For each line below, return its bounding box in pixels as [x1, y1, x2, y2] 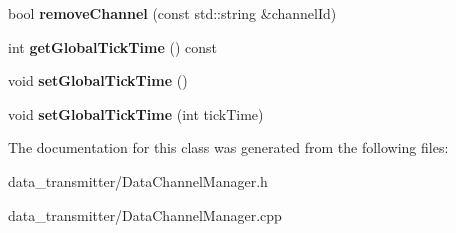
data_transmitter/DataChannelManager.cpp [8, 204, 282, 225]
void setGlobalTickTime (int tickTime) [8, 103, 264, 124]
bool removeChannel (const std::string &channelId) [8, 3, 337, 23]
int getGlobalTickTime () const [8, 36, 218, 57]
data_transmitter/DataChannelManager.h [8, 170, 268, 191]
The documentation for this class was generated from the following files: [8, 137, 449, 158]
